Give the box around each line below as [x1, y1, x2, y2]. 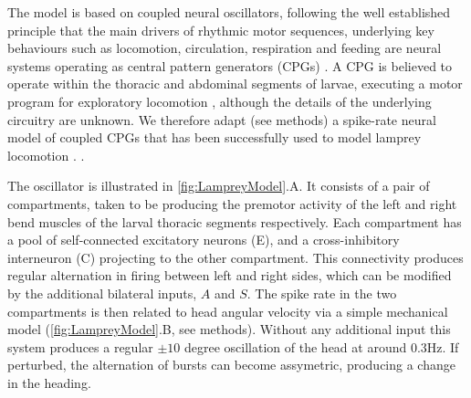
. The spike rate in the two [246, 283, 397, 302]
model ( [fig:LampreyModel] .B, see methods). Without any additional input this [7, 319, 451, 339]
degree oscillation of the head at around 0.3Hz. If [184, 337, 459, 356]
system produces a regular [7, 337, 153, 356]
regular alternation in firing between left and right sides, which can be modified [7, 266, 452, 285]
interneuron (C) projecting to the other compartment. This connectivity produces [7, 247, 464, 267]
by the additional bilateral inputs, [7, 283, 197, 302]
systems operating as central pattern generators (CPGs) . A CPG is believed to [7, 56, 453, 75]
